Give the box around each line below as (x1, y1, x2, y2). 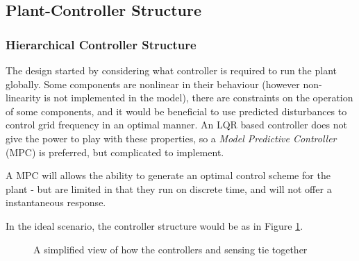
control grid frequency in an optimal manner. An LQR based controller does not (6, 117, 347, 132)
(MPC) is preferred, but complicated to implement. (6, 144, 224, 159)
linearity (6, 90, 41, 105)
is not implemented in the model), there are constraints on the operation (44, 90, 353, 105)
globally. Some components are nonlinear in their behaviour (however (6, 76, 300, 91)
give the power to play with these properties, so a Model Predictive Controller (6, 130, 337, 145)
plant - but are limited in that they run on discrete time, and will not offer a (6, 181, 332, 196)
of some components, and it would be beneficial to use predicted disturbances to (6, 103, 347, 118)
